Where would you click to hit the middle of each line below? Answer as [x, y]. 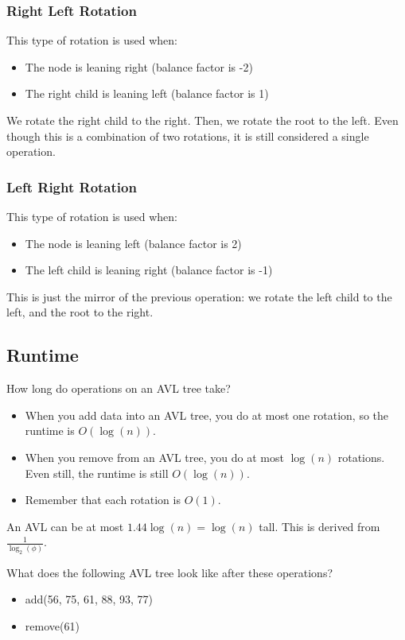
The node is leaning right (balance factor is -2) [139, 66]
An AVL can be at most [65, 526]
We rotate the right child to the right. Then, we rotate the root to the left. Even [202, 120]
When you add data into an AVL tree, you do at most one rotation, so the [206, 415]
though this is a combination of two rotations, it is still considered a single [188, 136]
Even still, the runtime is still [97, 473]
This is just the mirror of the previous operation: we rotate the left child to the [199, 296]
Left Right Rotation [72, 186]
